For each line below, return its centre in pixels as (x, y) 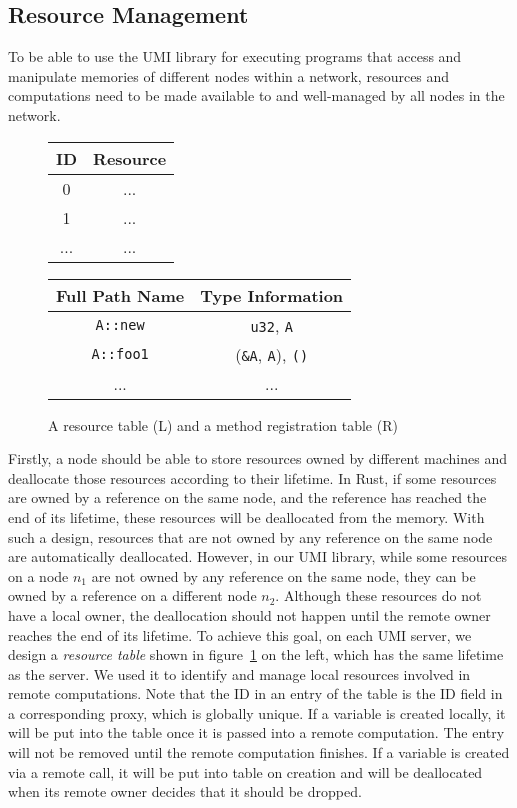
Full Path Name (120, 295)
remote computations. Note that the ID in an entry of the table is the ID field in (255, 693)
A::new (120, 325)
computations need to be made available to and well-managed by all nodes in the (256, 95)
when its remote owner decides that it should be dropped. (185, 791)
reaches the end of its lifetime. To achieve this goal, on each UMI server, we (240, 634)
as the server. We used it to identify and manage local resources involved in (239, 673)
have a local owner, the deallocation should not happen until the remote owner (249, 614)
